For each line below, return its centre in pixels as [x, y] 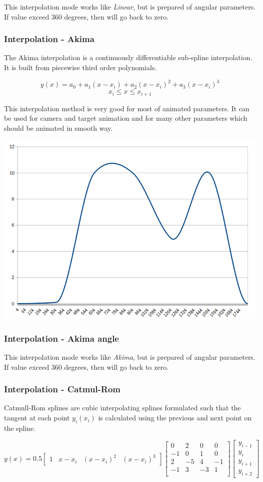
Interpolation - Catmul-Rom [62, 389]
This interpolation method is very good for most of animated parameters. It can [127, 108]
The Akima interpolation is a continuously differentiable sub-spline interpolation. [128, 57]
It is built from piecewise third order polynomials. [80, 67]
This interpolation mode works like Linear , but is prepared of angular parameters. [130, 7]
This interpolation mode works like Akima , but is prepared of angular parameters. [130, 357]
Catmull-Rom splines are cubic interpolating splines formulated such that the [122, 408]
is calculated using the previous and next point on [175, 418]
